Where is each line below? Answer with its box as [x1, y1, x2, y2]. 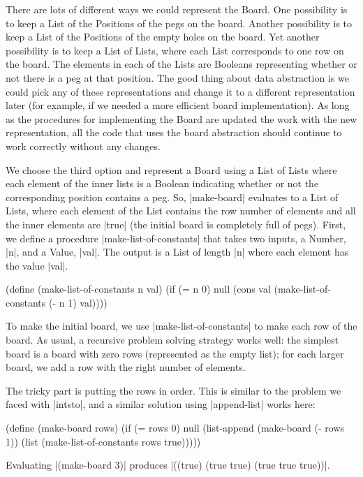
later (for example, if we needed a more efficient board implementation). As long [6, 98, 350, 112]
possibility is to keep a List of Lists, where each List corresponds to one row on [6, 43, 344, 57]
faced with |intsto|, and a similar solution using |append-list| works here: [6, 397, 316, 411]
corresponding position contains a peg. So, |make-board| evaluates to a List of [6, 189, 339, 204]
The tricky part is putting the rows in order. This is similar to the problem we [6, 383, 341, 397]
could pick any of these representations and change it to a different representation [6, 84, 355, 98]
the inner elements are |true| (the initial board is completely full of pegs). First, [6, 217, 346, 231]
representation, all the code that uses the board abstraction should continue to [6, 125, 342, 140]
